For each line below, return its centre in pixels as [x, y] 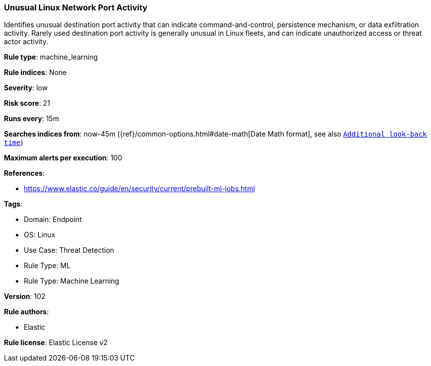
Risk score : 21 [27, 103]
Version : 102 [25, 296]
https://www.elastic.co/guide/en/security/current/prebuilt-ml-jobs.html [139, 189]
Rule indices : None [35, 73]
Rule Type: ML [47, 266]
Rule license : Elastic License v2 [56, 343]
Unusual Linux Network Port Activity [76, 7]
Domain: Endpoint [53, 220]
